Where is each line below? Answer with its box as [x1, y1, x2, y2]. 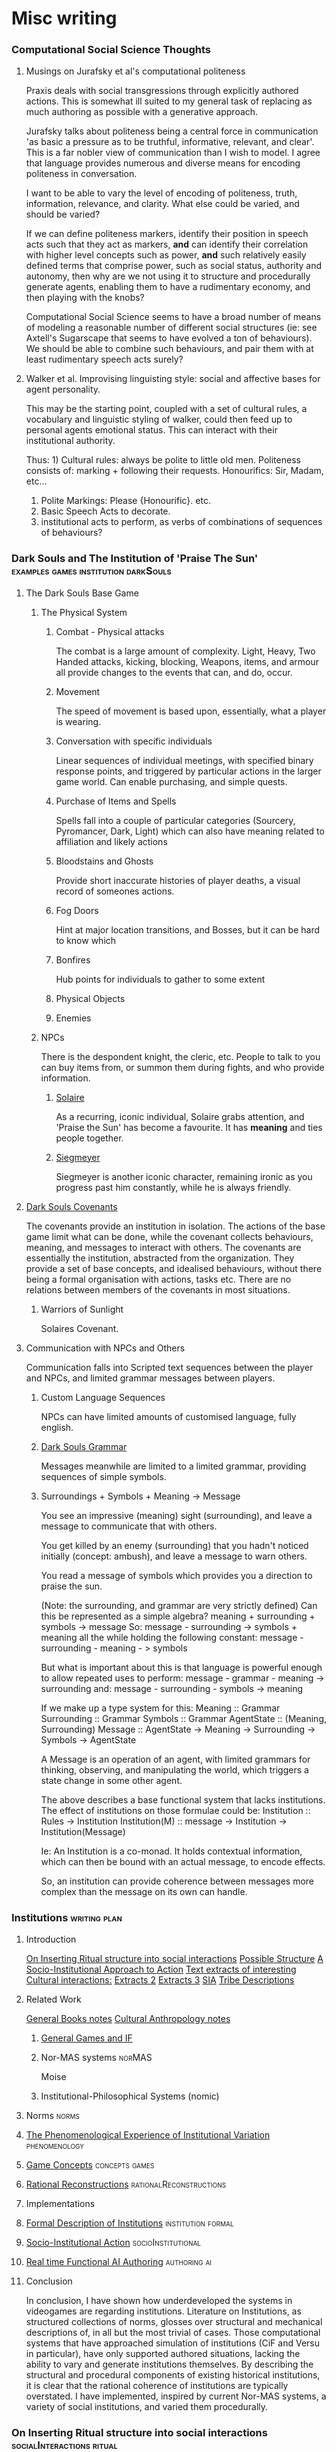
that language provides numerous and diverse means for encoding [25, 157, 301, 169]
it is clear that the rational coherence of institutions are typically [25, 2380, 289, 2392]
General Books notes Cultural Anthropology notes [25, 2013, 231, 2025]
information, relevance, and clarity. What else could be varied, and [25, 198, 300, 210]
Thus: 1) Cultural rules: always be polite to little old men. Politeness [25, 454, 301, 466]
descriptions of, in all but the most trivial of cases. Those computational [25, 2327, 321, 2339]
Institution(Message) [40, 1825, 126, 1837]
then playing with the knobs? [25, 292, 145, 304]
